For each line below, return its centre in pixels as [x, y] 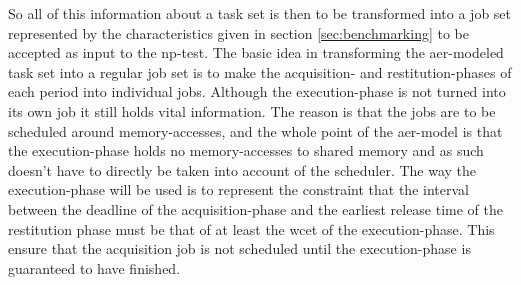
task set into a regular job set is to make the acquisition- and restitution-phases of [260, 71]
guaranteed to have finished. [94, 267]
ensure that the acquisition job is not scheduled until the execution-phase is [239, 248]
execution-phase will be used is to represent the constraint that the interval [238, 189]
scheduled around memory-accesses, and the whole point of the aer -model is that [255, 130]
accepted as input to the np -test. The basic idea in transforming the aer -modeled [256, 52]
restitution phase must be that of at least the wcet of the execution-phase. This [251, 228]
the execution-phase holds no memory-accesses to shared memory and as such [246, 150]
